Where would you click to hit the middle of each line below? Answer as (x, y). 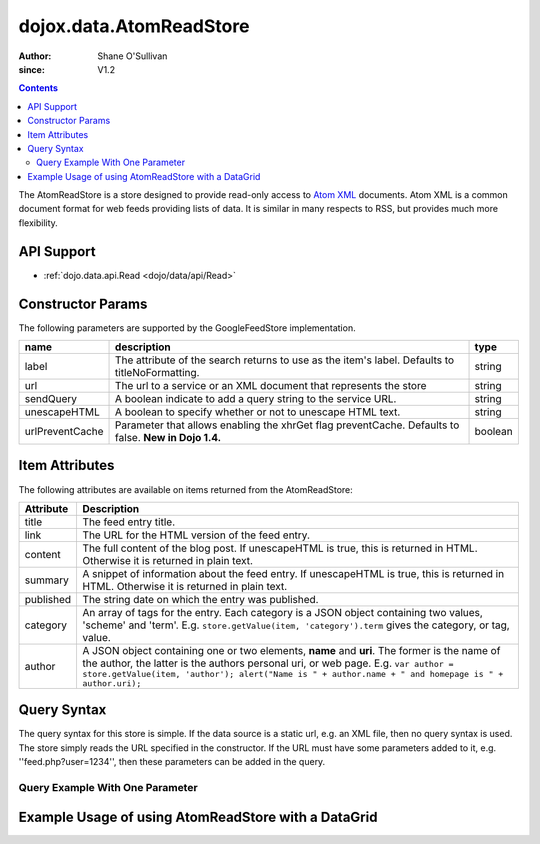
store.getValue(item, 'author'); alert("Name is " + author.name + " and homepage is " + (293, 673)
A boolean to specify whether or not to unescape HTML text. (258, 412)
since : (31, 69)
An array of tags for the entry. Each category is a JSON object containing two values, (283, 612)
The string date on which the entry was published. (200, 599)
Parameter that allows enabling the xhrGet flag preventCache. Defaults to (287, 425)
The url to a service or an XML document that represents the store (271, 386)
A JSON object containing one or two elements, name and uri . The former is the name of (291, 650)
